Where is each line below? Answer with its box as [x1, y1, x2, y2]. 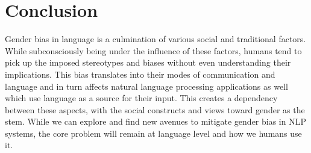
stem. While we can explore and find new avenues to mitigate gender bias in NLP [5, 115, 306, 128]
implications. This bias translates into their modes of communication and [5, 67, 275, 80]
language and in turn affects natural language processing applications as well [5, 80, 288, 92]
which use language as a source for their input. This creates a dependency [5, 92, 278, 104]
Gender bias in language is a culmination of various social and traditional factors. [5, 33, 306, 45]
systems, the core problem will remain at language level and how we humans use [5, 126, 302, 139]
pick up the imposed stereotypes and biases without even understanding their [5, 56, 291, 69]
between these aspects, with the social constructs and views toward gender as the [5, 103, 305, 116]
